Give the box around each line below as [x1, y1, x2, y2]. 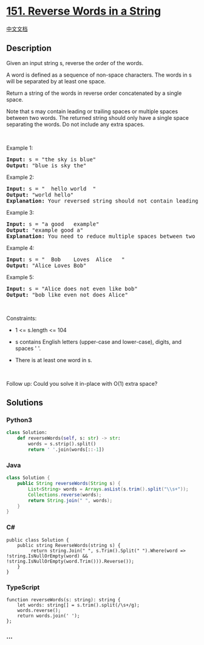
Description [6, 43, 52, 54]
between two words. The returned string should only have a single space [6, 114, 189, 121]
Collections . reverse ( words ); [28, 492, 102, 498]
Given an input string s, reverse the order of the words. [6, 59, 144, 66]
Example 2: [6, 173, 35, 181]
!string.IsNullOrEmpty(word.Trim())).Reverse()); [6, 558, 135, 564]
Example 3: [6, 209, 35, 216]
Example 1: [6, 144, 33, 152]
